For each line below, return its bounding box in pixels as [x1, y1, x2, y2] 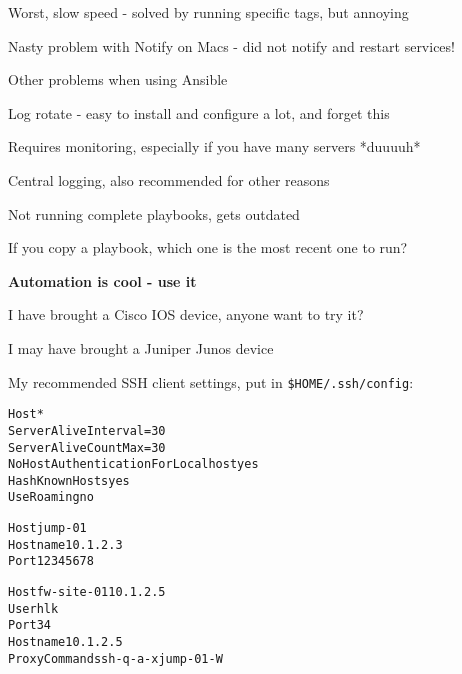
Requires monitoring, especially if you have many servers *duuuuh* [8, 136, 421, 157]
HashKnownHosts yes [8, 473, 130, 488]
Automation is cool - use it [8, 270, 197, 291]
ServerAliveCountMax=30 [8, 440, 166, 455]
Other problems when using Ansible [8, 69, 228, 90]
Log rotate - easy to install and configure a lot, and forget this [8, 102, 390, 123]
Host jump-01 [8, 521, 87, 536]
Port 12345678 [8, 554, 94, 569]
